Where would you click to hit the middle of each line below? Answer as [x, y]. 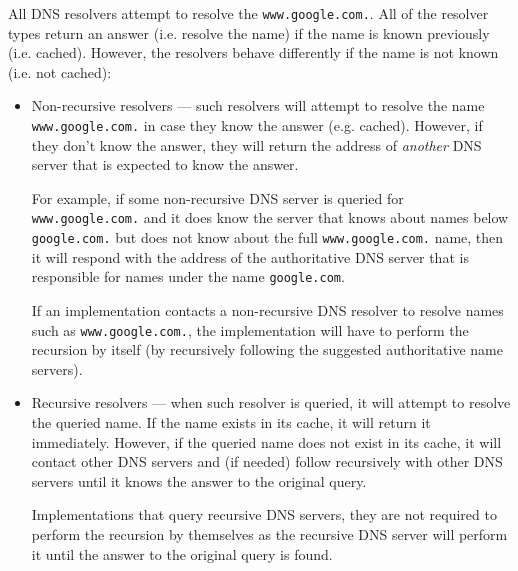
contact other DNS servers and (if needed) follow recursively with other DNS [267, 461]
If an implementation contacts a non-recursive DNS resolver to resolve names [267, 310]
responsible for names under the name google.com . [188, 276]
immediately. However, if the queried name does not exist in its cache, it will [266, 441]
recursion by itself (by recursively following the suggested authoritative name [267, 349]
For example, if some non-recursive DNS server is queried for [217, 197]
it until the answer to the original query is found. [182, 553]
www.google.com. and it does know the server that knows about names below [270, 217]
